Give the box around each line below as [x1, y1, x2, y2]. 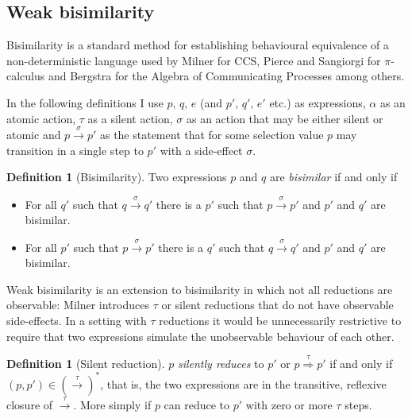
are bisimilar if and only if [269, 168, 398, 185]
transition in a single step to [6, 141, 144, 158]
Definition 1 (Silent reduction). [6, 354, 165, 371]
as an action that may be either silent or [186, 110, 383, 126]
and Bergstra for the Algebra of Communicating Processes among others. [48, 68, 405, 84]
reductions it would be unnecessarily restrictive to [159, 312, 402, 328]
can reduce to [164, 396, 230, 412]
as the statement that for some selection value [99, 126, 324, 142]
